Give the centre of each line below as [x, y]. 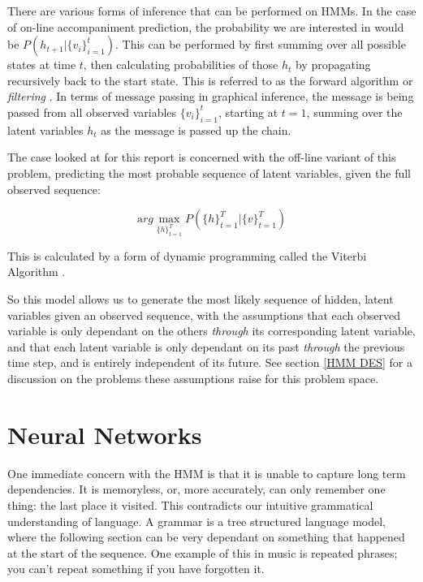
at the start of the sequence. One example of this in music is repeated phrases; [203, 552]
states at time [42, 65]
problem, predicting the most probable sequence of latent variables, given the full [209, 172]
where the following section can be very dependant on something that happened [206, 537]
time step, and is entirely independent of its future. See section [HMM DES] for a [210, 362]
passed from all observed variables [92, 112]
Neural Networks [105, 434]
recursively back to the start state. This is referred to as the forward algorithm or [210, 80]
